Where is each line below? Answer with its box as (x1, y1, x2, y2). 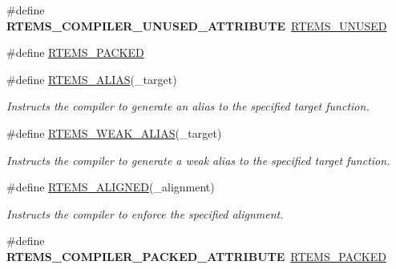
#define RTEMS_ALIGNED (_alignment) (6, 179, 215, 195)
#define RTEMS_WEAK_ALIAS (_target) (6, 124, 222, 141)
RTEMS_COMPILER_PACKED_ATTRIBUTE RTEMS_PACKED (6, 247, 386, 264)
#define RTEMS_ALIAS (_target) (6, 70, 177, 87)
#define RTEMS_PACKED (6, 44, 144, 61)
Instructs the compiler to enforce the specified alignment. (6, 205, 284, 222)
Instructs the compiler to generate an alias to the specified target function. (6, 98, 370, 114)
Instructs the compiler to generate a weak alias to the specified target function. (6, 151, 390, 168)
